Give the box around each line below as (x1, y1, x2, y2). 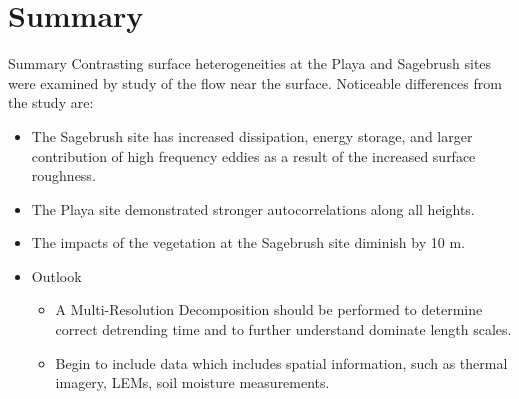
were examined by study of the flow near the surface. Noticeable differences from (8, 72, 502, 93)
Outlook (31, 265, 82, 286)
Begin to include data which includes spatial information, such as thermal (55, 352, 508, 373)
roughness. (31, 165, 96, 186)
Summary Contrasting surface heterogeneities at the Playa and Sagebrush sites (8, 53, 492, 74)
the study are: (8, 92, 94, 113)
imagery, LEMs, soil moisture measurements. (55, 372, 330, 393)
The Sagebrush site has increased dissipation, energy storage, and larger (31, 125, 473, 146)
